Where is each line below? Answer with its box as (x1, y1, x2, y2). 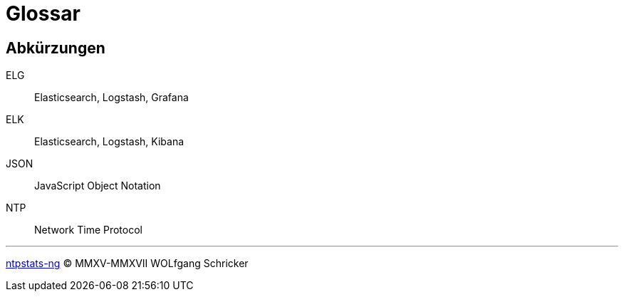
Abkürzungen (6, 38, 105, 57)
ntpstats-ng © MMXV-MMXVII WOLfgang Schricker (6, 257, 249, 270)
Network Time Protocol (34, 224, 142, 236)
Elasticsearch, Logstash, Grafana (34, 91, 189, 104)
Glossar (6, 1, 80, 26)
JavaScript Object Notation (34, 179, 161, 192)
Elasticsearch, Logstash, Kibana (34, 135, 184, 148)
